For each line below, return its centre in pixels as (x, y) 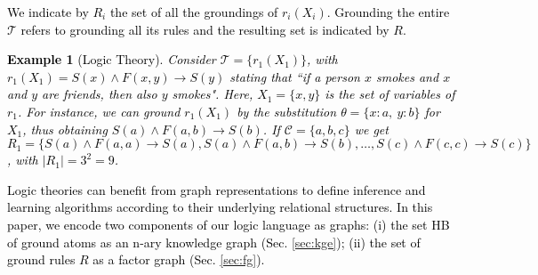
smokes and (407, 76)
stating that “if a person (295, 76)
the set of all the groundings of (194, 12)
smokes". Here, (213, 94)
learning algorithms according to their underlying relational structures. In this (220, 207)
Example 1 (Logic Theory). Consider (112, 59)
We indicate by (48, 12)
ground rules (41, 259)
